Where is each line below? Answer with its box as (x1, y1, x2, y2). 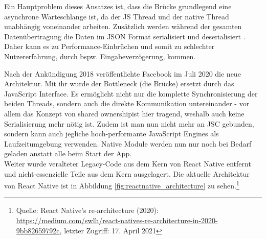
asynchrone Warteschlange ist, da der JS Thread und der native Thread (4, 11, 229, 21)
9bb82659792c (16, 225, 60, 235)
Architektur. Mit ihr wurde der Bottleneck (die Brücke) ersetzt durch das (4, 78, 234, 89)
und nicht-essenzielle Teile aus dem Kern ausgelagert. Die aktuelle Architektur (4, 168, 250, 179)
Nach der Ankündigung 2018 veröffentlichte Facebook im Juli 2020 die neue (4, 68, 241, 79)
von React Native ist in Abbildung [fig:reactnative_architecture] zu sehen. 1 (4, 179, 239, 190)
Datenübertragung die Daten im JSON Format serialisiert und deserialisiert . (4, 31, 246, 41)
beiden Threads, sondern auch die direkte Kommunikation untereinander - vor (4, 98, 250, 109)
